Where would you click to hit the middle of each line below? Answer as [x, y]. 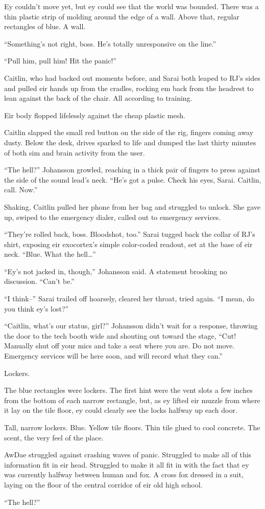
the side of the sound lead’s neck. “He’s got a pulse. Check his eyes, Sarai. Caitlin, [133, 179]
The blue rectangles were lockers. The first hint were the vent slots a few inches [128, 390]
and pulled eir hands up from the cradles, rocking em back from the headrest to [129, 88]
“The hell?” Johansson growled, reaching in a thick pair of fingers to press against [132, 170]
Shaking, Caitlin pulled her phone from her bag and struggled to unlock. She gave [132, 206]
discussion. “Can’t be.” [39, 281]
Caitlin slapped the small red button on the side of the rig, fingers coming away [129, 132]
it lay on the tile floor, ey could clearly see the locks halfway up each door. [121, 410]
